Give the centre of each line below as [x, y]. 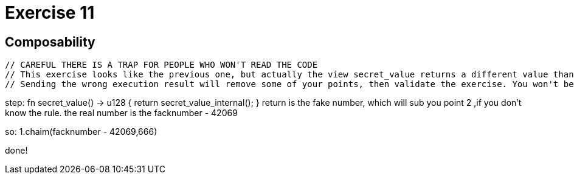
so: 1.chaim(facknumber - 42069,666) [81, 132]
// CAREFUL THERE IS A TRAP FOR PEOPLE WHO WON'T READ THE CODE [161, 65]
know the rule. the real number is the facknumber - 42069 [121, 113]
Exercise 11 [50, 13]
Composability [50, 42]
